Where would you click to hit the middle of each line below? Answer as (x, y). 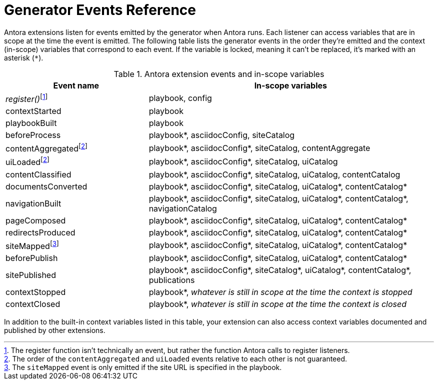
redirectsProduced (40, 232)
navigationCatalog (183, 208)
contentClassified (38, 174)
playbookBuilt (31, 123)
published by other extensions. (55, 330)
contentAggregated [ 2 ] (46, 148)
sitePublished (31, 275)
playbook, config (180, 98)
